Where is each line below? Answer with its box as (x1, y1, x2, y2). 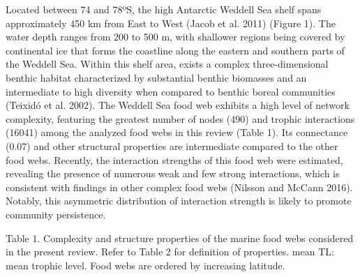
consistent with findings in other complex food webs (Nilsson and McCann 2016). (6, 179, 353, 194)
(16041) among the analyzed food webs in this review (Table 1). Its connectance (6, 125, 348, 140)
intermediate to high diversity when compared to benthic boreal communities (6, 84, 336, 98)
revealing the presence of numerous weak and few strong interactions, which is (6, 166, 340, 181)
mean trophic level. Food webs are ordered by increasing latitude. (6, 257, 285, 272)
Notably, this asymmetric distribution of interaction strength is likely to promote (6, 193, 352, 208)
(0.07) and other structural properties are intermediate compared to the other (6, 138, 338, 153)
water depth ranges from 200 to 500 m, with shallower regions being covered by (6, 29, 345, 44)
